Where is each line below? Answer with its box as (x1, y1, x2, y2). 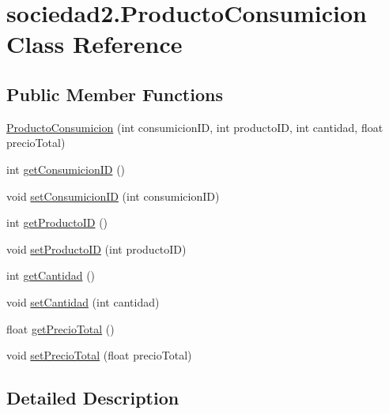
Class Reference (6, 28, 183, 60)
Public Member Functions (6, 81, 223, 106)
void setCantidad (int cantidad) (6, 293, 160, 310)
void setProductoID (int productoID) (6, 240, 187, 257)
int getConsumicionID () (6, 160, 126, 177)
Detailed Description (6, 386, 179, 410)
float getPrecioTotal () (6, 320, 115, 337)
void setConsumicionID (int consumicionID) (6, 187, 220, 204)
